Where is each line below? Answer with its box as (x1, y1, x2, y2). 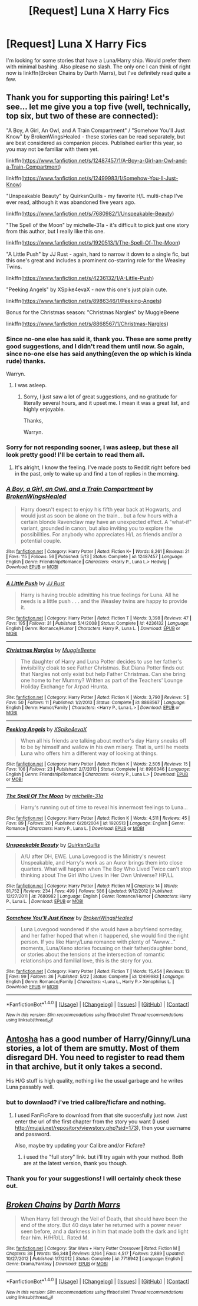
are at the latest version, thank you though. (23, 1159, 128, 1166)
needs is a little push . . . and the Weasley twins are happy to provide (20, 597, 187, 605)
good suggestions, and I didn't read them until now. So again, (6, 342, 184, 350)
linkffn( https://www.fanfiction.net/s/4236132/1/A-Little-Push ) (6, 274, 154, 281)
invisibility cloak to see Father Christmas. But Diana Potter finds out (20, 664, 184, 671)
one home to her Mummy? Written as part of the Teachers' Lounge (20, 677, 183, 684)
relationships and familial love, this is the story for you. (20, 957, 153, 964)
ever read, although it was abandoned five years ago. (6, 199, 136, 206)
